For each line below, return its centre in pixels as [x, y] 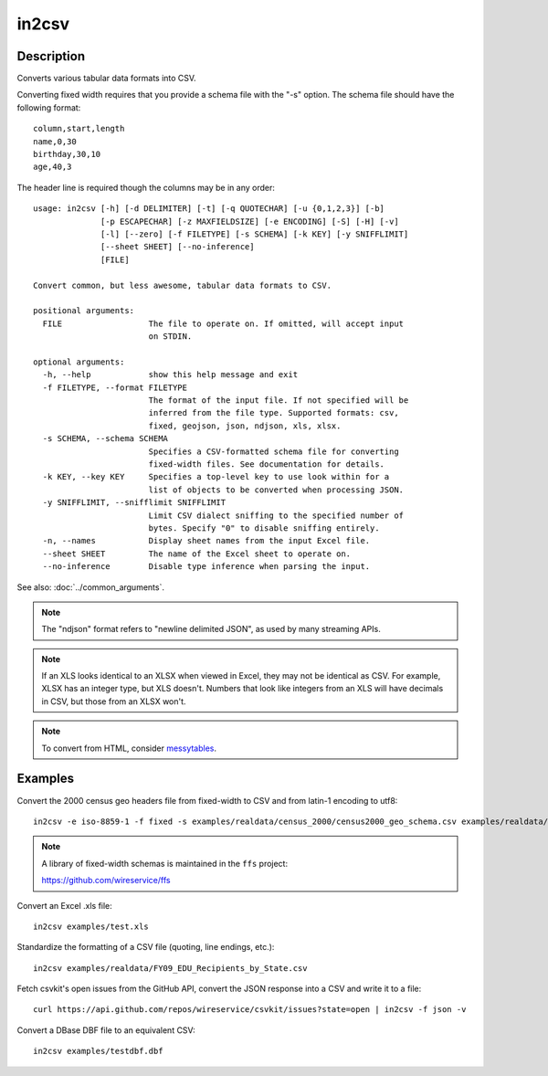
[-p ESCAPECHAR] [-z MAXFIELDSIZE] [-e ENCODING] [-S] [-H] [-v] [250, 221]
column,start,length [79, 129]
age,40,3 [53, 167]
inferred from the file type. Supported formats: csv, [274, 413]
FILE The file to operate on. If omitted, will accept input [223, 323]
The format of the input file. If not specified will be [279, 401]
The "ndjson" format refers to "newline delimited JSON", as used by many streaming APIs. [211, 629]
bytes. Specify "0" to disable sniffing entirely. [264, 528]
